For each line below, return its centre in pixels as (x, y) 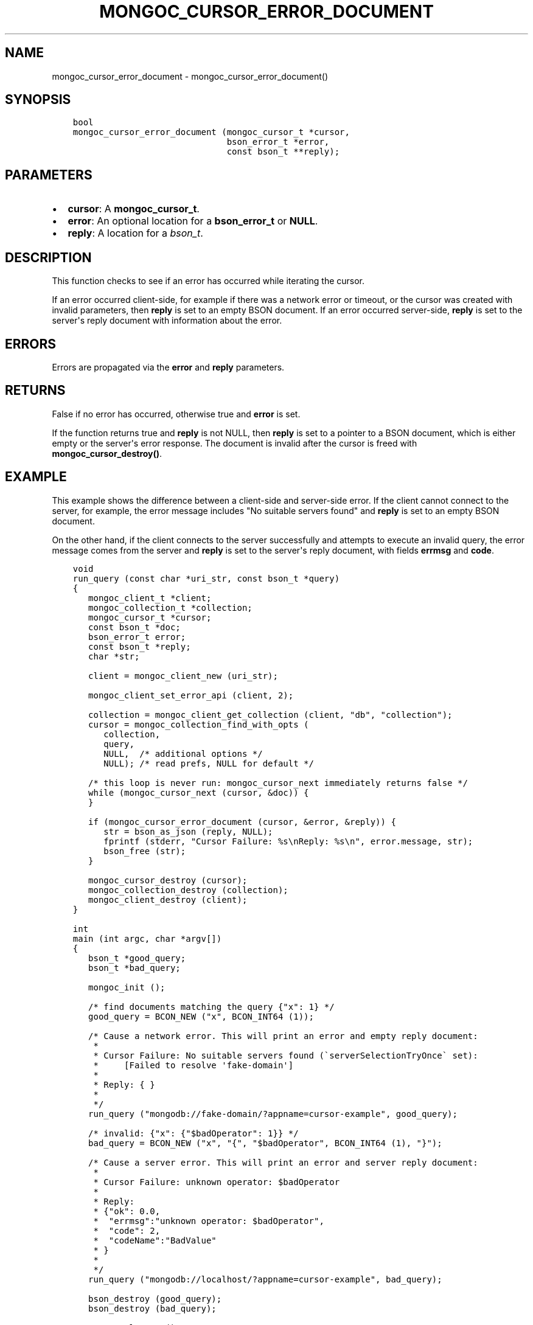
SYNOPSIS (38, 100)
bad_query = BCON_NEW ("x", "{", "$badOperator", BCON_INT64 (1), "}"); (265, 1143)
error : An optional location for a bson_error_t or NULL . (193, 221)
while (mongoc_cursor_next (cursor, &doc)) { (199, 792)
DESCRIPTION (48, 257)
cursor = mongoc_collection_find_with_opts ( (199, 724)
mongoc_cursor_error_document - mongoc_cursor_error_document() (190, 76)
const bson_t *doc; (134, 627)
